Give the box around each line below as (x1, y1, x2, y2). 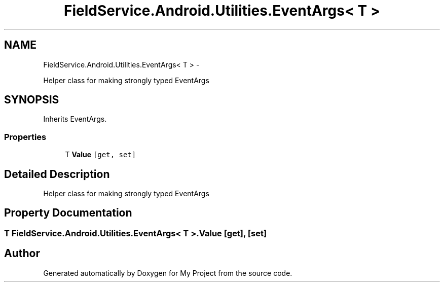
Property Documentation (4, 206, 132, 220)
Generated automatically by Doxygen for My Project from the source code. (43, 268, 292, 277)
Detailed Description (4, 167, 110, 181)
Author (4, 247, 40, 260)
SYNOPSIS (4, 93, 59, 106)
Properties (4, 131, 47, 142)
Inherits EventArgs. (43, 115, 107, 124)
